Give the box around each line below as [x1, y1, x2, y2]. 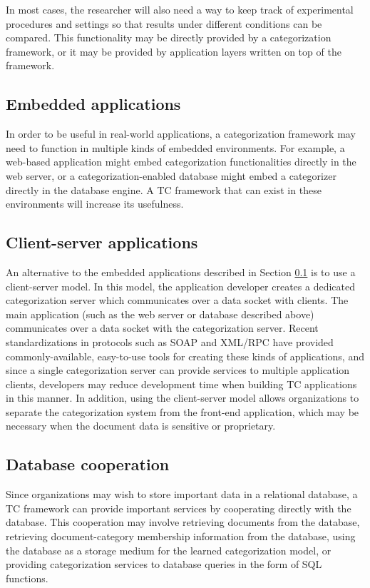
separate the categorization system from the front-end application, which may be [6, 404, 359, 419]
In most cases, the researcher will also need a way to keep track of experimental [6, 2, 354, 16]
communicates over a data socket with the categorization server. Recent [6, 320, 319, 335]
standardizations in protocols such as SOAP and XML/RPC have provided [6, 334, 334, 349]
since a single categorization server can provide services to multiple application [6, 363, 349, 377]
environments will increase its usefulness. [6, 196, 184, 211]
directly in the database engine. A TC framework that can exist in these [6, 182, 322, 197]
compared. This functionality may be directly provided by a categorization [6, 30, 332, 45]
